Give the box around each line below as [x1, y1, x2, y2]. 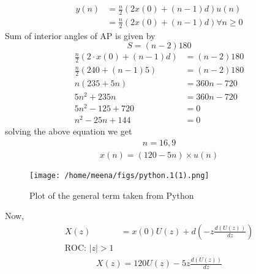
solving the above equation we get [5, 125, 132, 138]
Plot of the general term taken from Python [29, 188, 194, 201]
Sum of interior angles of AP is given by [5, 29, 156, 42]
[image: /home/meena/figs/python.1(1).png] [29, 171, 209, 180]
